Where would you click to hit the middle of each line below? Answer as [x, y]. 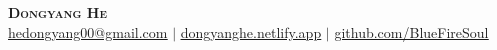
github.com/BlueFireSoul [411, 31]
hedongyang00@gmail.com [88, 31]
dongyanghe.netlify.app [251, 31]
